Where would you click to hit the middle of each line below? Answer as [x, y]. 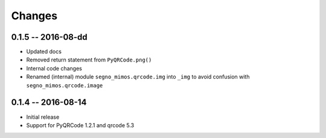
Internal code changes [54, 68]
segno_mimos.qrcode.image [65, 85]
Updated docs [44, 52]
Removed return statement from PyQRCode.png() [89, 60]
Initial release [43, 117]
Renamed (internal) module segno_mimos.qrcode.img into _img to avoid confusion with [138, 77]
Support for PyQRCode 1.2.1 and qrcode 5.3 [80, 125]
